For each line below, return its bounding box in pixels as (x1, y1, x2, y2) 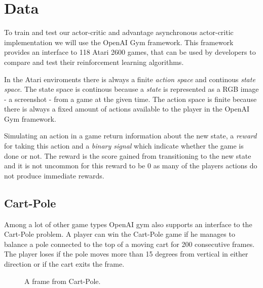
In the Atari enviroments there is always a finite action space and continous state (4, 74, 255, 84)
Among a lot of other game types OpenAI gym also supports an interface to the (4, 219, 252, 229)
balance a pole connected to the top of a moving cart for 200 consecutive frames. (4, 238, 255, 249)
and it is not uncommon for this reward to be (4, 160, 145, 171)
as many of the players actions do (153, 160, 257, 171)
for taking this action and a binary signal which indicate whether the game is (4, 140, 244, 151)
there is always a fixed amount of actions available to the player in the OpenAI (4, 103, 250, 114)
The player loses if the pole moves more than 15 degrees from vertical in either (4, 248, 248, 259)
